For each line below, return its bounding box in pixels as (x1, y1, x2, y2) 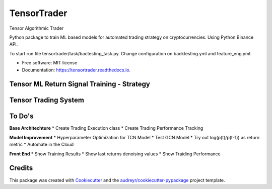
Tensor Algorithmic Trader (9, 25, 64, 31)
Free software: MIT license (22, 60, 78, 66)
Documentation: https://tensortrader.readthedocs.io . (22, 67, 131, 73)
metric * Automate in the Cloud (9, 141, 74, 148)
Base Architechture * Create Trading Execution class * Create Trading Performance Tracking (9, 125, 203, 131)
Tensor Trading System (9, 96, 84, 105)
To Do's (9, 112, 34, 121)
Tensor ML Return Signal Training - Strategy (9, 80, 151, 88)
